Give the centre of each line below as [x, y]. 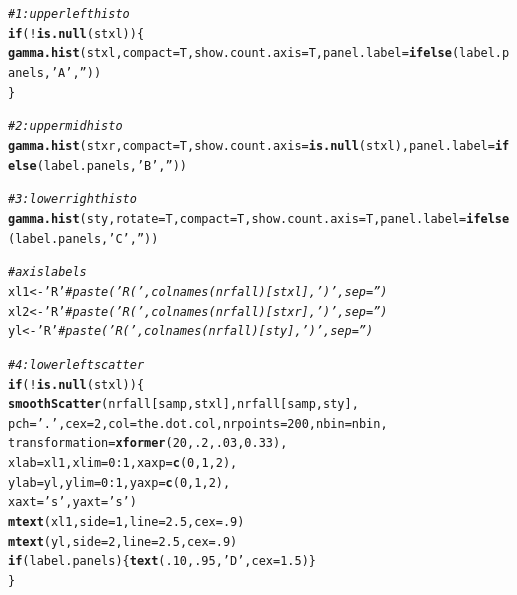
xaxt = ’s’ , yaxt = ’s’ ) [72, 502]
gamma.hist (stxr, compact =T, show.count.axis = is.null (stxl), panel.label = [251, 145]
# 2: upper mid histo [65, 126]
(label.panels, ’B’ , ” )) [112, 165]
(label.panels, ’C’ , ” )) [83, 238]
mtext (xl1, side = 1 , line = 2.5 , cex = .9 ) [126, 522]
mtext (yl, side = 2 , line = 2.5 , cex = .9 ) [123, 541]
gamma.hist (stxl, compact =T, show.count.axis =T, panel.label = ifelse [230, 53]
